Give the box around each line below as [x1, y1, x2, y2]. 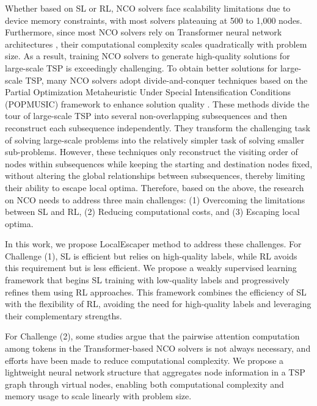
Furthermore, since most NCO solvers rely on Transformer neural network [5, 26, 282, 38]
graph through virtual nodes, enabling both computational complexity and [5, 377, 284, 390]
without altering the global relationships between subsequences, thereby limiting [5, 169, 305, 182]
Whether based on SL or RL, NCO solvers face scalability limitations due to [5, 2, 291, 14]
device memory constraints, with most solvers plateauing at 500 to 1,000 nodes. [5, 13, 302, 26]
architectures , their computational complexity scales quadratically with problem [5, 37, 307, 50]
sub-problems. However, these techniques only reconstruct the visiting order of [5, 145, 298, 158]
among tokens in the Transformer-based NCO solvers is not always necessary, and [5, 342, 311, 355]
